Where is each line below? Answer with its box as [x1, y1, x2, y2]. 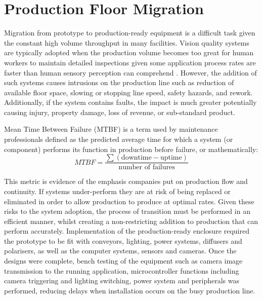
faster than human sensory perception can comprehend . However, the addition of [4, 67, 257, 78]
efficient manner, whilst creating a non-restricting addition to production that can [4, 215, 258, 226]
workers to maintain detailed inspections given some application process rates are [4, 57, 256, 67]
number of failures [118, 164, 175, 171]
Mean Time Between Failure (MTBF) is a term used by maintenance [4, 124, 218, 134]
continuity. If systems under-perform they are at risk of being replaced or [4, 185, 231, 196]
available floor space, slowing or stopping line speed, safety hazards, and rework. [4, 87, 253, 97]
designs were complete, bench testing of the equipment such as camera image [4, 255, 243, 266]
